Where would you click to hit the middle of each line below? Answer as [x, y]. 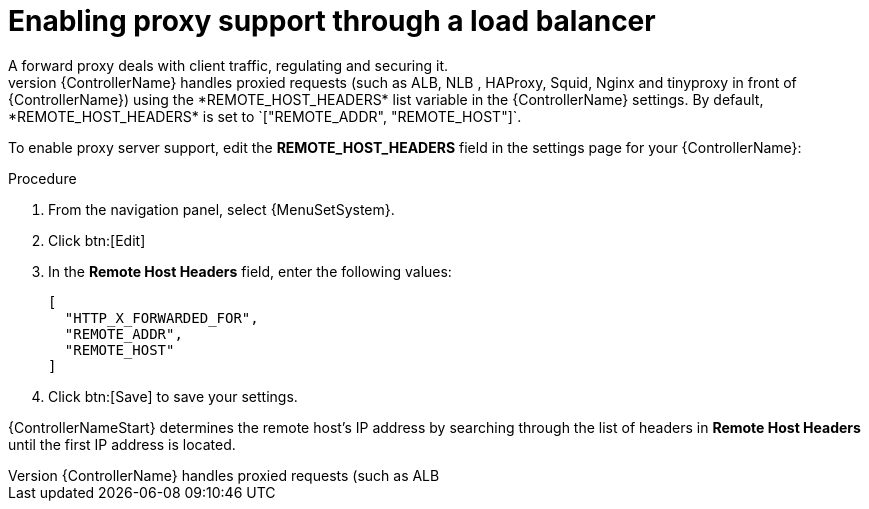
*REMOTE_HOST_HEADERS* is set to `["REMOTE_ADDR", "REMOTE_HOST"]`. [265, 116]
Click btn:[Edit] [97, 240]
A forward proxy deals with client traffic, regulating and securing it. [228, 65]
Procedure [42, 178]
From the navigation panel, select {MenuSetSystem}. [221, 209]
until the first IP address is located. [122, 444]
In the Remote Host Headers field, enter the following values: [250, 271]
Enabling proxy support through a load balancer [332, 21]
